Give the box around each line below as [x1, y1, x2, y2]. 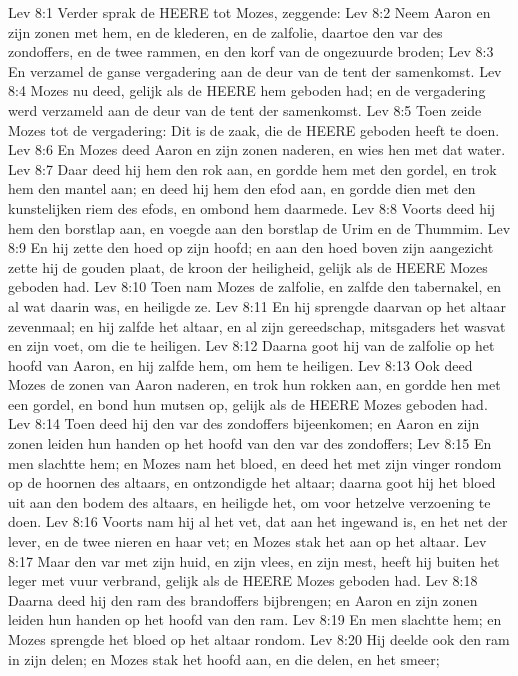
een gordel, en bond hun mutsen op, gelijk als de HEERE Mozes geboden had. [8, 393, 488, 414]
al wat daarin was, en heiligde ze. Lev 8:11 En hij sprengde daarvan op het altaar [8, 295, 507, 316]
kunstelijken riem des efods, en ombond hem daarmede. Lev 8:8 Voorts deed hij [8, 197, 496, 218]
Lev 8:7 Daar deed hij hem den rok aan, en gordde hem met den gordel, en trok [8, 158, 497, 179]
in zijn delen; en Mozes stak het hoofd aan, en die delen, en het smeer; [8, 648, 440, 669]
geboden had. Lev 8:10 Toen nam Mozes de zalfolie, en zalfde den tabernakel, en [8, 276, 502, 297]
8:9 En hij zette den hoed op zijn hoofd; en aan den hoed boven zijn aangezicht [8, 237, 494, 258]
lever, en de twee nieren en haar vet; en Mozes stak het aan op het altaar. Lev [8, 531, 487, 552]
